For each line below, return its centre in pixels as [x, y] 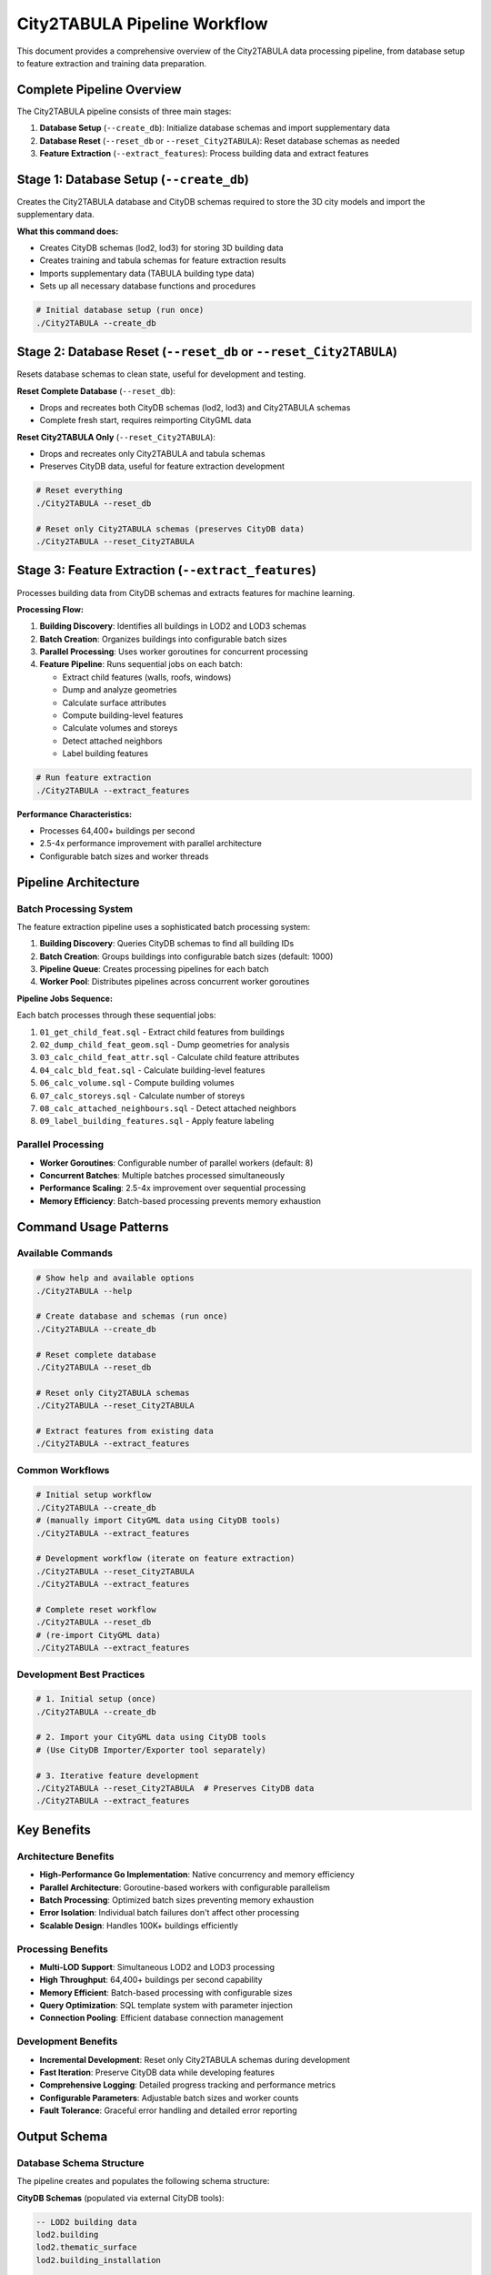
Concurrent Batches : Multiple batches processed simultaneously [162, 1175]
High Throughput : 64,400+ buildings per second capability [151, 1980]
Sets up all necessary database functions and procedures [148, 286]
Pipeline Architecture [78, 882]
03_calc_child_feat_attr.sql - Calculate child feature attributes [170, 1057]
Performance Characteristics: [74, 814]
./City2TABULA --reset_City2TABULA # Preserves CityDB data [175, 1789]
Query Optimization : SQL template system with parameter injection [166, 2006]
